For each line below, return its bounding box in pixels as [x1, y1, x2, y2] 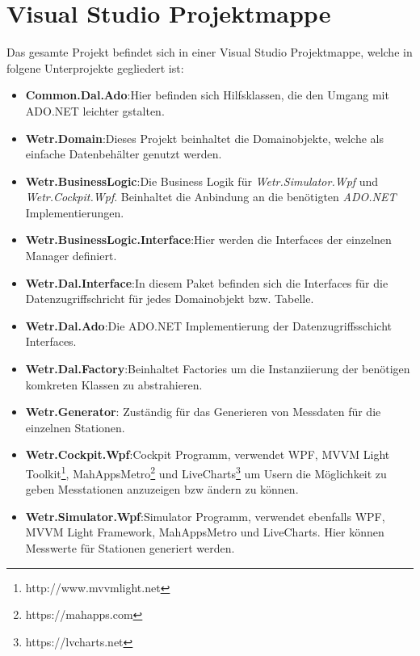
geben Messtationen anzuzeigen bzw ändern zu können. [25, 481, 299, 498]
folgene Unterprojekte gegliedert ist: [6, 59, 184, 76]
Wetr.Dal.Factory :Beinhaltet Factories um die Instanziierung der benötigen [25, 360, 410, 377]
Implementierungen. [25, 204, 124, 221]
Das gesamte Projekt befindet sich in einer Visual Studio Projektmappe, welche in [6, 44, 413, 61]
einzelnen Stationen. [25, 418, 125, 435]
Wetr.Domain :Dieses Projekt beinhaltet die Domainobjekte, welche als [25, 129, 384, 146]
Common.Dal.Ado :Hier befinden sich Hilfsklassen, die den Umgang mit [25, 86, 389, 103]
